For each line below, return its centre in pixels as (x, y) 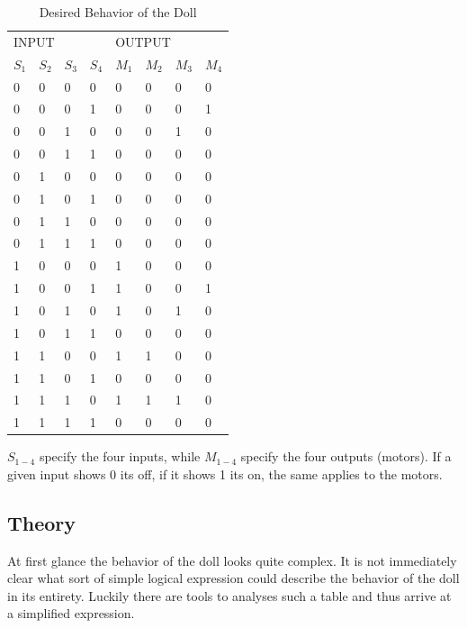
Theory (42, 522)
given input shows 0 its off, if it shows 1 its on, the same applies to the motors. (225, 473)
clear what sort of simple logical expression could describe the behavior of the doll (233, 578)
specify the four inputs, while (120, 456)
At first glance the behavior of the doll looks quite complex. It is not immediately (232, 560)
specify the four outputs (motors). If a (346, 456)
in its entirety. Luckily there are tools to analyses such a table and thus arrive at (229, 595)
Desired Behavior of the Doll (118, 12)
